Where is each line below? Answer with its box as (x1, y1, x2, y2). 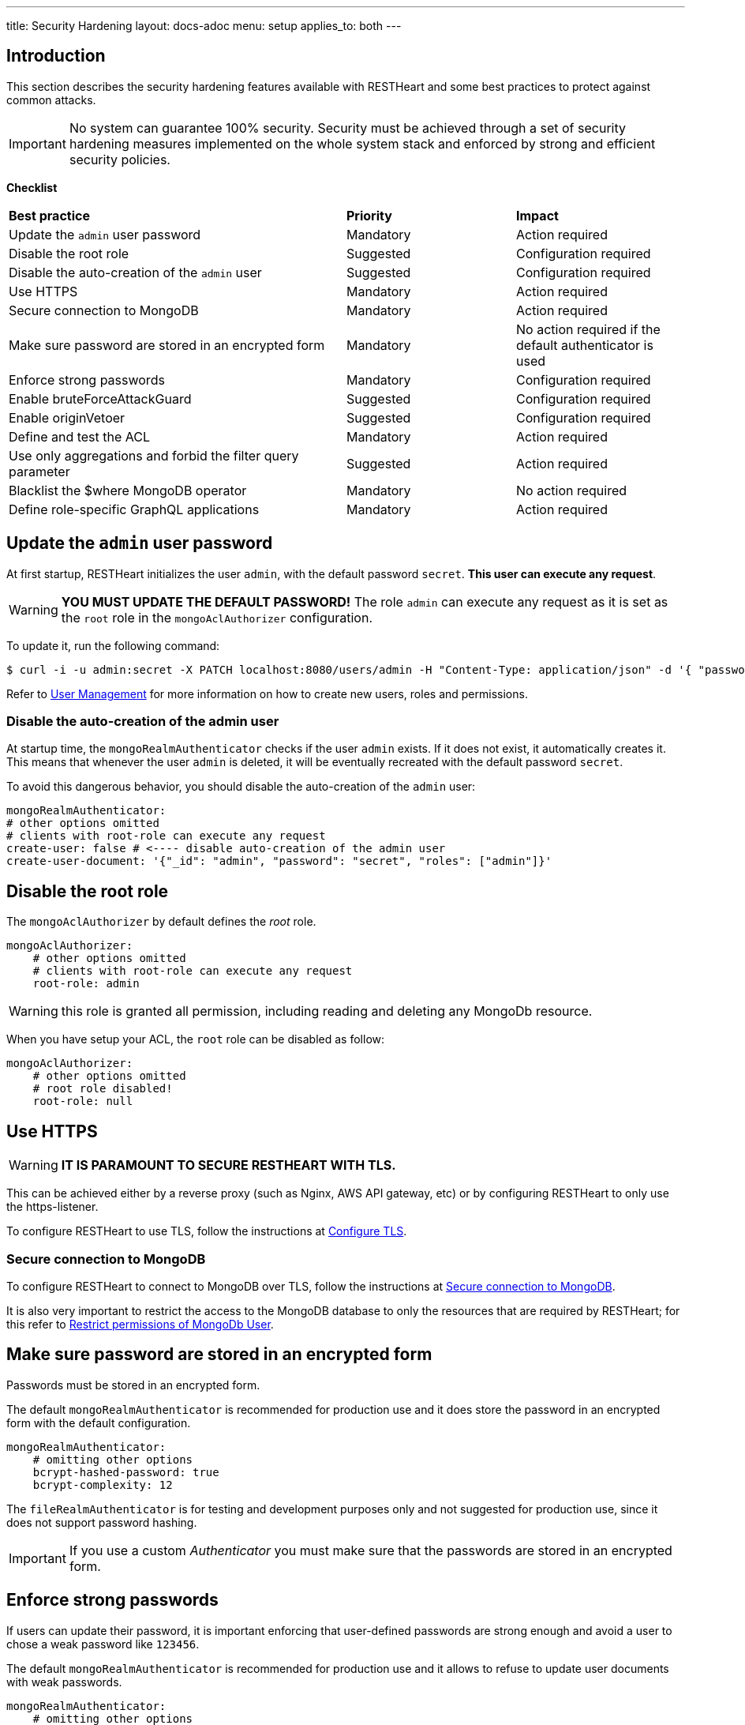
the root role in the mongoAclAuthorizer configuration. (61, 609, 372, 626)
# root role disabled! (32, 1082, 173, 1096)
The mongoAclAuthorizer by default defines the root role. (6, 915, 316, 929)
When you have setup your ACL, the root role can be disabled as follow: (6, 1032, 385, 1047)
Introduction (6, 46, 106, 66)
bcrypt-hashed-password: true (32, 1465, 219, 1479)
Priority (346, 207, 392, 224)
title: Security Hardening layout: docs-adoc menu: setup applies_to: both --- (6, 19, 402, 32)
